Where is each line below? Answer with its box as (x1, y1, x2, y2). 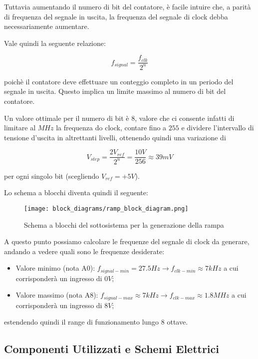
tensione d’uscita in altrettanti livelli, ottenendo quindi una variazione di (4, 132, 226, 142)
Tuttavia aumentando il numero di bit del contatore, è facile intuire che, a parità (4, 1, 251, 11)
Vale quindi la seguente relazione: (4, 37, 106, 48)
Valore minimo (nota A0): (15, 263, 95, 273)
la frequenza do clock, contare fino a (56, 122, 167, 133)
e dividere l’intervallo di (181, 122, 254, 133)
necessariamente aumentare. (4, 21, 89, 31)
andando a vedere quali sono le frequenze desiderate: (4, 246, 165, 256)
